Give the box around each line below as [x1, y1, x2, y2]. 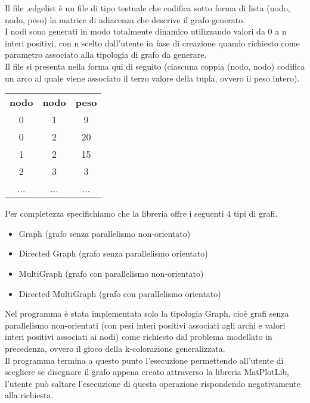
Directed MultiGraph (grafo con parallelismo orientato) [18, 287, 221, 299]
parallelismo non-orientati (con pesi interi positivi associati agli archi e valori [5, 318, 286, 331]
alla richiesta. [5, 389, 54, 401]
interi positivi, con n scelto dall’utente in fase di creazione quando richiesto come [5, 36, 300, 49]
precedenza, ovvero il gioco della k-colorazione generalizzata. [5, 342, 225, 354]
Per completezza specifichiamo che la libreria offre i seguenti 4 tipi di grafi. [5, 207, 278, 220]
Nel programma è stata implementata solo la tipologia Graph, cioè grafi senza [5, 307, 289, 320]
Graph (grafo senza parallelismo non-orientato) [18, 227, 191, 239]
